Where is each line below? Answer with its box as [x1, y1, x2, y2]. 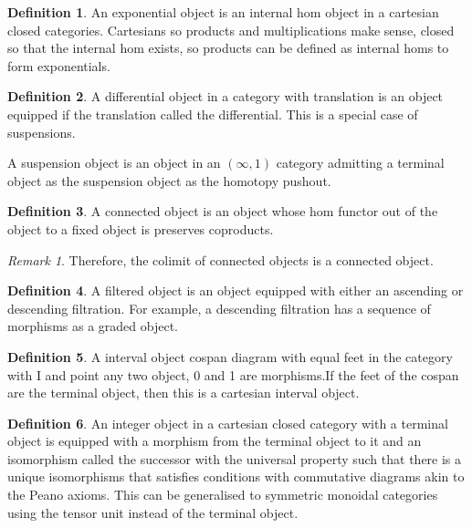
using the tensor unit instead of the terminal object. [7, 502, 299, 522]
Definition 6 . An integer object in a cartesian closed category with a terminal [7, 413, 448, 432]
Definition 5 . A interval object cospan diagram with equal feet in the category [7, 347, 453, 366]
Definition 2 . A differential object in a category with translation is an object [7, 87, 444, 106]
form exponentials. [7, 56, 110, 75]
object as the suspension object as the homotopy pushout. [7, 171, 331, 190]
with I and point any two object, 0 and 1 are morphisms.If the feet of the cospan [7, 365, 459, 384]
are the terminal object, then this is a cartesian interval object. [7, 383, 360, 402]
